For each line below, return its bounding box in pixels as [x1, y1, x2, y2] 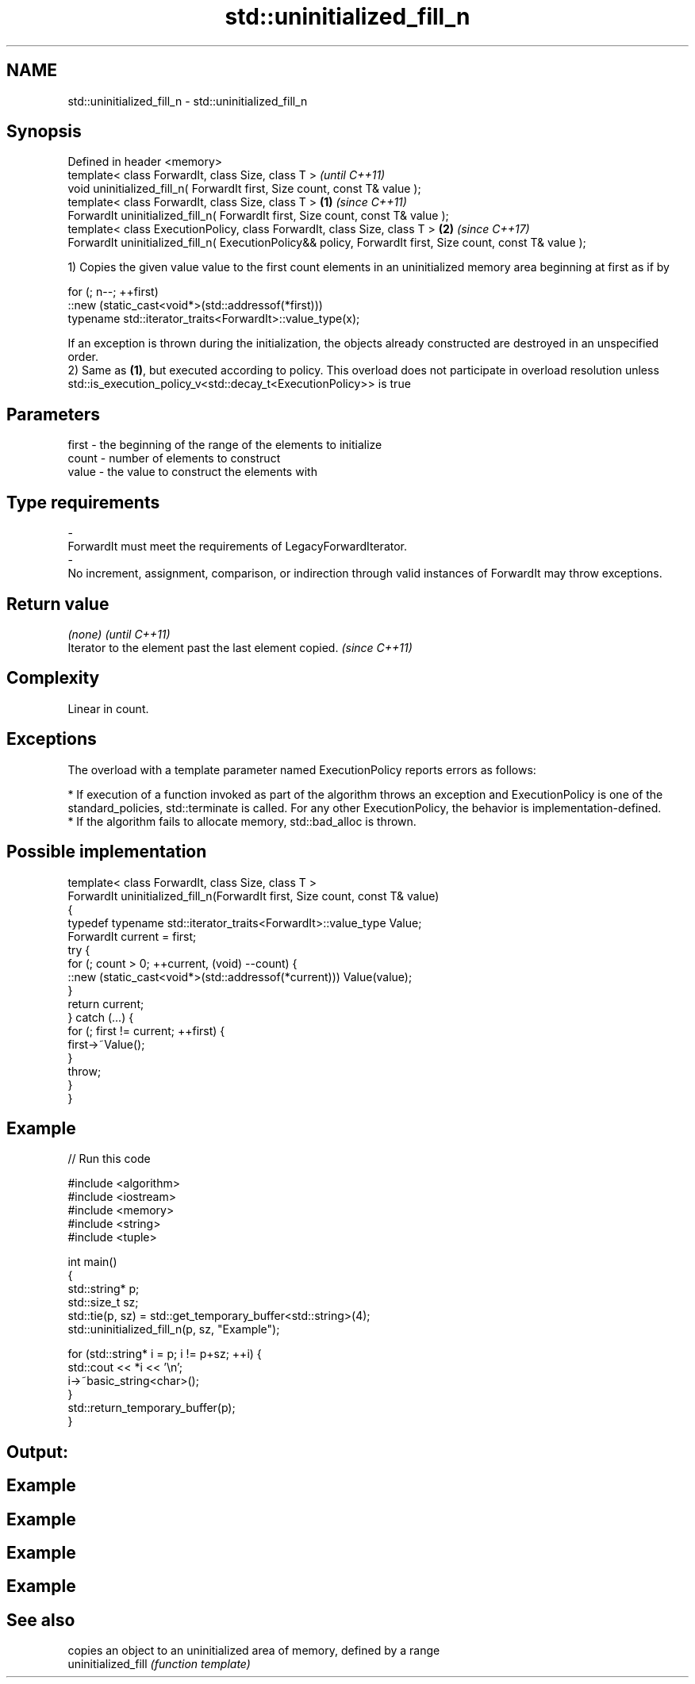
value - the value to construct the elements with [67, 465, 317, 479]
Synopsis [6, 121, 82, 142]
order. [67, 350, 98, 364]
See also [6, 1609, 75, 1630]
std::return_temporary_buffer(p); [67, 1401, 236, 1415]
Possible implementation [6, 842, 207, 862]
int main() [67, 1255, 117, 1269]
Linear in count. [67, 701, 149, 715]
